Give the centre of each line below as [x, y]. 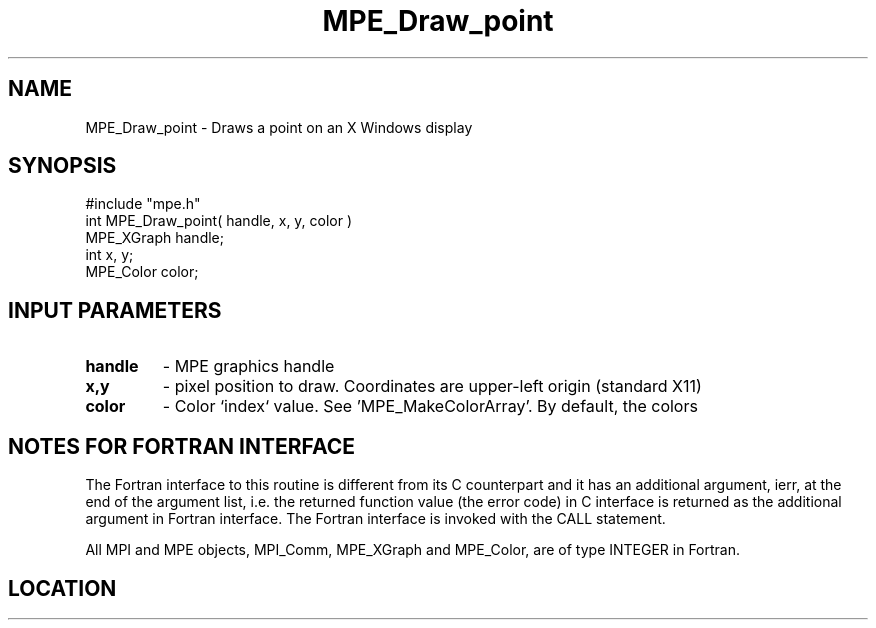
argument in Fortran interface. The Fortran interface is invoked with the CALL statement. [375, 519]
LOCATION [62, 588]
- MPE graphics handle [248, 366]
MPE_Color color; [142, 272]
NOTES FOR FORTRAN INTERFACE [182, 446]
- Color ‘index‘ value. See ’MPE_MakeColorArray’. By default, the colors [430, 406]
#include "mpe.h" [143, 204]
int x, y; [109, 255]
